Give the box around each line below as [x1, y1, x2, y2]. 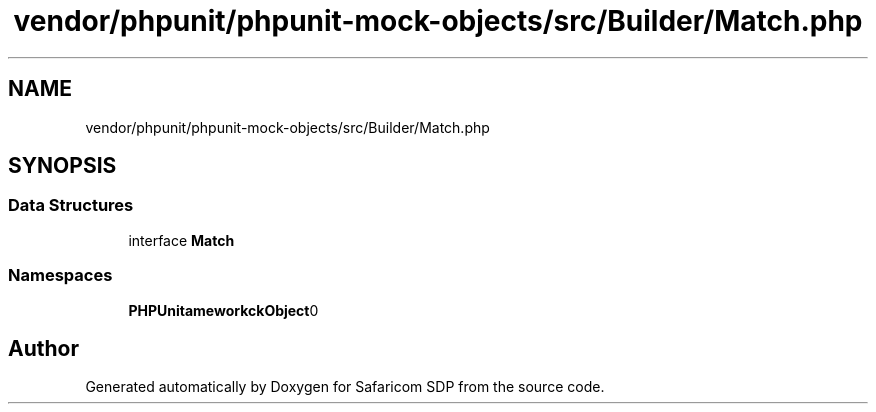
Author [8, 335, 79, 361]
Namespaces [8, 265, 113, 286]
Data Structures [8, 195, 134, 216]
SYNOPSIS [8, 153, 117, 179]
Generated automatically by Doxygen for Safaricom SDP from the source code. [85, 378, 605, 396]
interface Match [128, 231, 235, 249]
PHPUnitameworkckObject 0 [128, 301, 319, 319]
